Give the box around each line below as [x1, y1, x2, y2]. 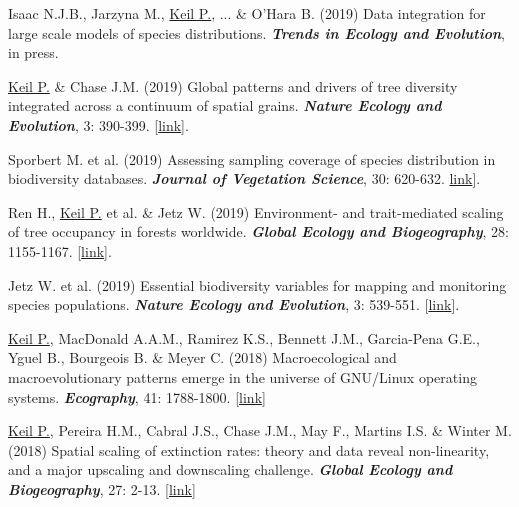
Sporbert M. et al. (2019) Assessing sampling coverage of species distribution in [8, 148, 496, 169]
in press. [8, 42, 59, 63]
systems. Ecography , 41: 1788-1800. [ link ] [8, 386, 266, 407]
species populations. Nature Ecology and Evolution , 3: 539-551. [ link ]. [8, 294, 460, 315]
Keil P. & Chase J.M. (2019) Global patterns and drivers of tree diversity [8, 75, 458, 96]
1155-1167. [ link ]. [8, 240, 112, 261]
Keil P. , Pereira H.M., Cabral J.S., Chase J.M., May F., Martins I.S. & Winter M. [8, 420, 512, 441]
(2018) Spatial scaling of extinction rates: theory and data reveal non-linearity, [8, 439, 490, 460]
